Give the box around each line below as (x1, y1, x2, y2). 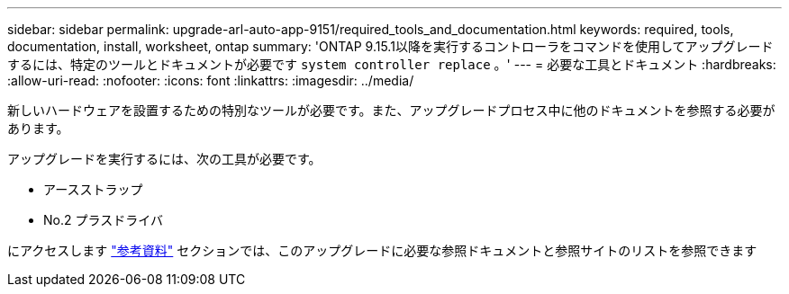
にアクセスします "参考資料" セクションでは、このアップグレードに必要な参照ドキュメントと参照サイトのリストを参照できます (7, 243, 757, 258)
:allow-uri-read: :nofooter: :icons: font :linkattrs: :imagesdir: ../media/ (7, 73, 414, 88)
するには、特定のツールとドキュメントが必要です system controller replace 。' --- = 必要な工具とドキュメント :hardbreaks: (7, 57, 776, 72)
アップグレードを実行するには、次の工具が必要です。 (7, 151, 322, 166)
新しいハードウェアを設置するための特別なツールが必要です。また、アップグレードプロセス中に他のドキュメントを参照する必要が (7, 102, 775, 118)
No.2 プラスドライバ (43, 212, 163, 227)
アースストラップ (43, 182, 143, 197)
